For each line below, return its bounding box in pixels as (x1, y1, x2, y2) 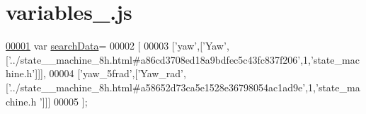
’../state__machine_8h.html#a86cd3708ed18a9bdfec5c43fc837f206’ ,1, (8, 52, 311, 67)
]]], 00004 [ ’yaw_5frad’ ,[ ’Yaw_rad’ (35, 66, 184, 81)
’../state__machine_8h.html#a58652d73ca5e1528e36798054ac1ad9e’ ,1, (8, 79, 316, 94)
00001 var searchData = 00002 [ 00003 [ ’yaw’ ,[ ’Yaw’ (6, 38, 227, 53)
